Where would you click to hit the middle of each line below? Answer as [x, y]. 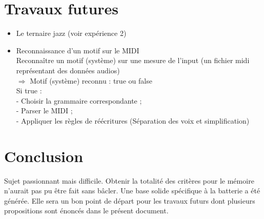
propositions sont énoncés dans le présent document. [86, 211]
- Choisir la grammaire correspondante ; [79, 100]
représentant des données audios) [68, 70]
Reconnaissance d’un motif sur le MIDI [78, 50]
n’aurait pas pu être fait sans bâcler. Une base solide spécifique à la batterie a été [132, 191]
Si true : [29, 91]
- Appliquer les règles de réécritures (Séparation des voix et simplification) [133, 120]
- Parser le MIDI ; [44, 111]
